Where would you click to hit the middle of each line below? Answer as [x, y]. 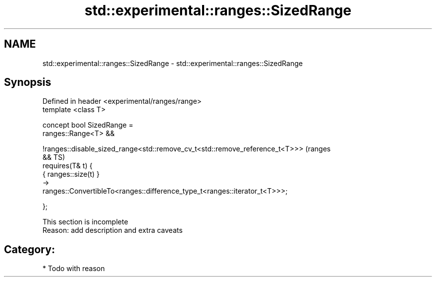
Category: [30, 249]
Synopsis [28, 82]
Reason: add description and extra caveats [112, 230]
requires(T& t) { [67, 166]
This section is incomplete [85, 222]
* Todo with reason [74, 269]
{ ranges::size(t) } [71, 174]
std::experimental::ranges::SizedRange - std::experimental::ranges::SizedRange [173, 63]
